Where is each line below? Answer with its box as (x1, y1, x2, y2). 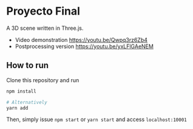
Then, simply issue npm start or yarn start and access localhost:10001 (6, 116, 187, 123)
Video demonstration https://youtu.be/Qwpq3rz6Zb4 (15, 36, 147, 43)
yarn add (6, 105, 29, 111)
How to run (6, 60, 49, 71)
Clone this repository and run (6, 76, 80, 83)
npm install (6, 88, 36, 94)
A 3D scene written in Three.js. (6, 24, 84, 32)
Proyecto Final (6, 4, 81, 18)
